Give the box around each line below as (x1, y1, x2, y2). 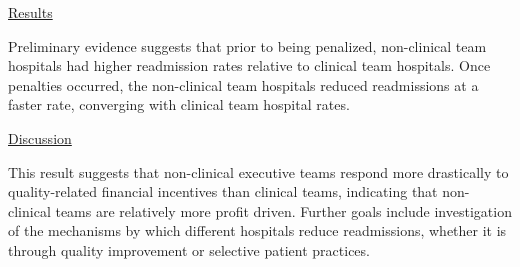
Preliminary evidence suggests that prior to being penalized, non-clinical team (8, 35, 487, 56)
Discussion (8, 127, 72, 148)
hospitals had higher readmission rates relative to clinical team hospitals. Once (8, 55, 491, 76)
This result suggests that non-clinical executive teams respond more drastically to (8, 161, 509, 182)
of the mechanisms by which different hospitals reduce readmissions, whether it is (8, 220, 507, 241)
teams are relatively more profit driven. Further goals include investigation (55, 200, 512, 221)
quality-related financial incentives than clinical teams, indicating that (8, 181, 438, 202)
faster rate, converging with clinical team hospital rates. (8, 94, 350, 115)
